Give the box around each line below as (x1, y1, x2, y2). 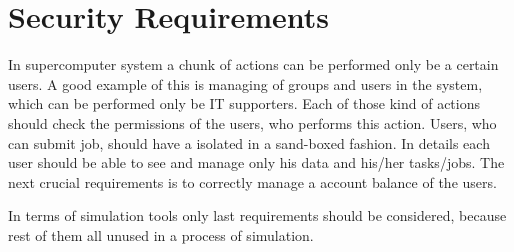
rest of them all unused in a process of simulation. (8, 224, 314, 245)
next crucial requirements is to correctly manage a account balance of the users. (8, 171, 497, 192)
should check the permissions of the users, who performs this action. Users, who (8, 112, 497, 133)
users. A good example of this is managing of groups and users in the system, (8, 73, 483, 94)
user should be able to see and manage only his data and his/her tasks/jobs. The (8, 152, 505, 173)
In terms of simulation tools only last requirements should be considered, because (8, 205, 507, 226)
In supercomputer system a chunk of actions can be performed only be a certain (8, 54, 499, 75)
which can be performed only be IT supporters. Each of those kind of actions (8, 93, 481, 114)
